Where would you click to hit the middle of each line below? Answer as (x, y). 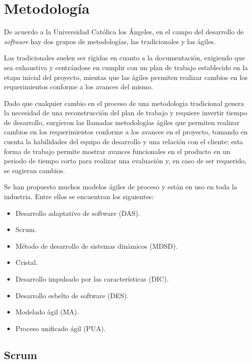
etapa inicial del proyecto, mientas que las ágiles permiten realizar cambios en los (126, 77)
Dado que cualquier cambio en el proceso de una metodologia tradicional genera (124, 103)
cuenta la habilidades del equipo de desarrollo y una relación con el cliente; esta (124, 142)
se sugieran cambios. (35, 170)
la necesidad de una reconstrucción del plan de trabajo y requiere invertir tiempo (126, 113)
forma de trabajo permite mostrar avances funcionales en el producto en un (117, 151)
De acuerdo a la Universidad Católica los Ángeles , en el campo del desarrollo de (124, 32)
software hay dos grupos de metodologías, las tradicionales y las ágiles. (110, 41)
